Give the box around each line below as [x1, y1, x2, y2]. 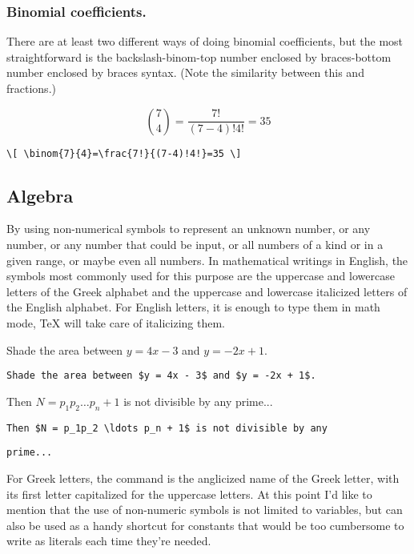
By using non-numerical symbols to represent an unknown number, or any [6, 220, 371, 237]
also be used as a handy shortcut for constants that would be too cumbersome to [6, 516, 404, 533]
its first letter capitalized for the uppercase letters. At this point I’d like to [6, 485, 372, 502]
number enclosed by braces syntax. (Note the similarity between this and [6, 64, 364, 81]
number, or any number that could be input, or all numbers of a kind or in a [6, 236, 384, 253]
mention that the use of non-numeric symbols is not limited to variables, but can [6, 501, 403, 518]
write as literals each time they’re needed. [6, 532, 211, 549]
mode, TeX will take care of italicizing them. [6, 315, 226, 331]
